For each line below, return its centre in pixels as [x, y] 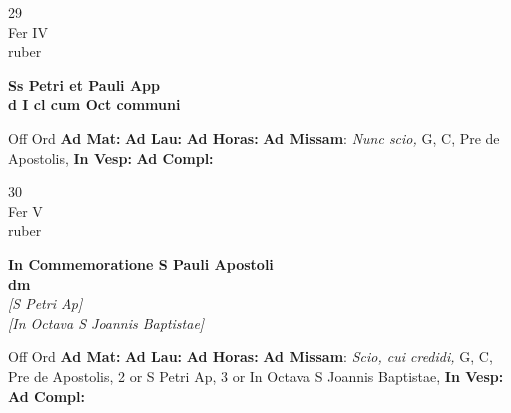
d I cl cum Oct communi [94, 104]
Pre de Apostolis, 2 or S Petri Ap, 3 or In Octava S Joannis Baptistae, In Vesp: [256, 375]
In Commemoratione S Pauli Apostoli [141, 263]
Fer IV [28, 31]
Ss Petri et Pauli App [84, 84]
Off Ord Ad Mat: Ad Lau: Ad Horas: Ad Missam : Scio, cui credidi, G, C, [250, 356]
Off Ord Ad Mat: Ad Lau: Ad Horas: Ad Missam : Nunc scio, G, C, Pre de [254, 137]
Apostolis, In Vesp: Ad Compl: [111, 157]
